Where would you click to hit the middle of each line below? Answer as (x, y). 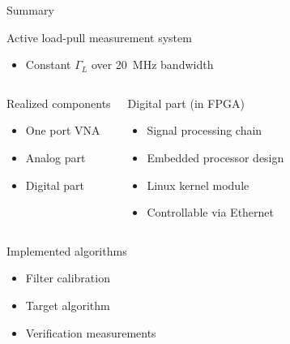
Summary (30, 10)
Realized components (59, 103)
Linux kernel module (198, 185)
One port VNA (63, 130)
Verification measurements (91, 332)
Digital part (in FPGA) (186, 103)
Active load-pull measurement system (99, 37)
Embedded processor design (215, 157)
